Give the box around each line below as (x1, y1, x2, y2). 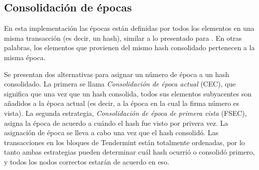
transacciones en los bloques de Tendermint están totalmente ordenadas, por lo (4, 137, 245, 147)
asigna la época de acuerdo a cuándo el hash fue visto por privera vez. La (4, 117, 228, 128)
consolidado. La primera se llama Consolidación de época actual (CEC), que (4, 79, 236, 89)
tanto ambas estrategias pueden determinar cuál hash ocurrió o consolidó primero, (4, 147, 255, 157)
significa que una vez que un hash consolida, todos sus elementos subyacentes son (4, 88, 252, 98)
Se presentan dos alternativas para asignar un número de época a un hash (4, 69, 230, 79)
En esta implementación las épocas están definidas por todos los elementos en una (4, 23, 255, 33)
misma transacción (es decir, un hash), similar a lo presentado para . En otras (4, 32, 242, 43)
